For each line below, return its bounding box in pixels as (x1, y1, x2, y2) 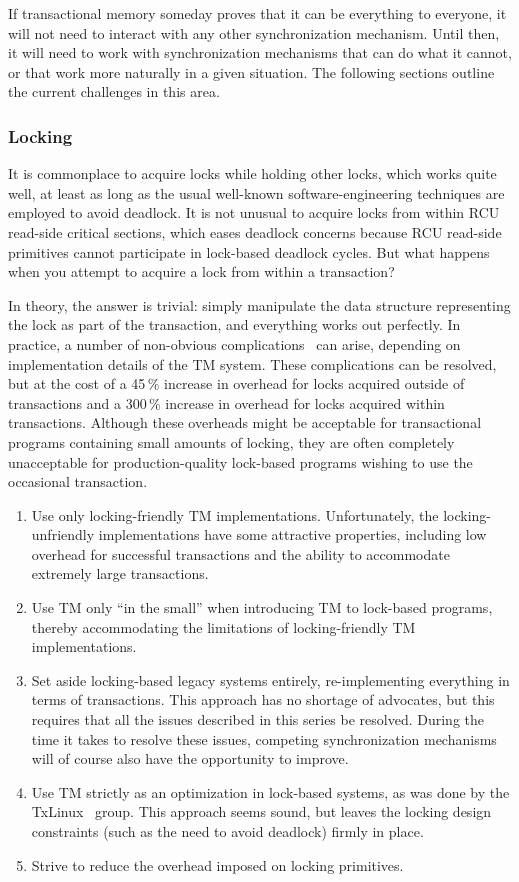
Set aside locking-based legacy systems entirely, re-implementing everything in (31, 669, 510, 690)
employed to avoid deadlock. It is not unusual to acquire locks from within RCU (8, 202, 500, 223)
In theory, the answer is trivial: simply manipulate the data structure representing (8, 294, 511, 315)
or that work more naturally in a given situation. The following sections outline (8, 61, 495, 82)
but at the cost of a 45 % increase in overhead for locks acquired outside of (8, 373, 465, 394)
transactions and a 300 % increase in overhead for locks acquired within (8, 392, 445, 413)
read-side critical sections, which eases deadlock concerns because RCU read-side (8, 221, 502, 242)
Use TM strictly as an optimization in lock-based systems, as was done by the (31, 781, 510, 802)
